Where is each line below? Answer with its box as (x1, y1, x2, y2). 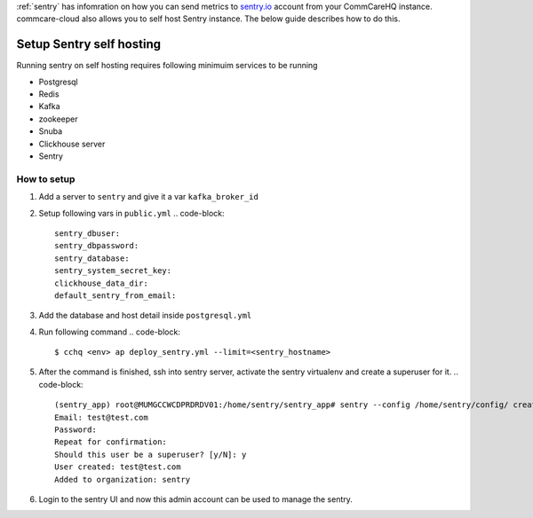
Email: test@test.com (54, 412, 148, 422)
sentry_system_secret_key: (54, 266, 172, 276)
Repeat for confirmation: (54, 437, 168, 447)
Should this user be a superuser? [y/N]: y (54, 449, 247, 459)
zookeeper (38, 114, 79, 124)
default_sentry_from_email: (54, 290, 177, 301)
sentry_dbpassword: (54, 240, 139, 251)
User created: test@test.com (54, 462, 181, 472)
